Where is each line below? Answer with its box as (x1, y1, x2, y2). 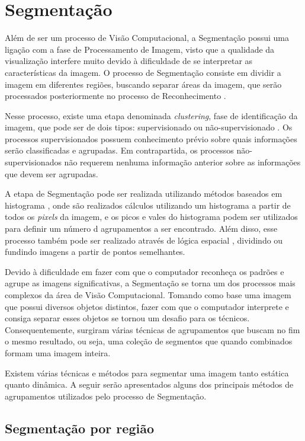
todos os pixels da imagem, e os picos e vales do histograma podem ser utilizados (5, 210, 298, 223)
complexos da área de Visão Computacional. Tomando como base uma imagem (5, 289, 291, 301)
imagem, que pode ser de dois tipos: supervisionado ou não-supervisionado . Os (5, 121, 293, 133)
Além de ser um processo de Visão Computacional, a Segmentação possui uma (5, 31, 289, 44)
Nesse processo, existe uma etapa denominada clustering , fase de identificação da (5, 109, 298, 122)
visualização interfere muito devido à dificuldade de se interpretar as (5, 55, 253, 67)
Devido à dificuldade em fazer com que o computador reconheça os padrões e (5, 265, 284, 277)
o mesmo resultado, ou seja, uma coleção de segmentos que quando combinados (5, 335, 293, 347)
